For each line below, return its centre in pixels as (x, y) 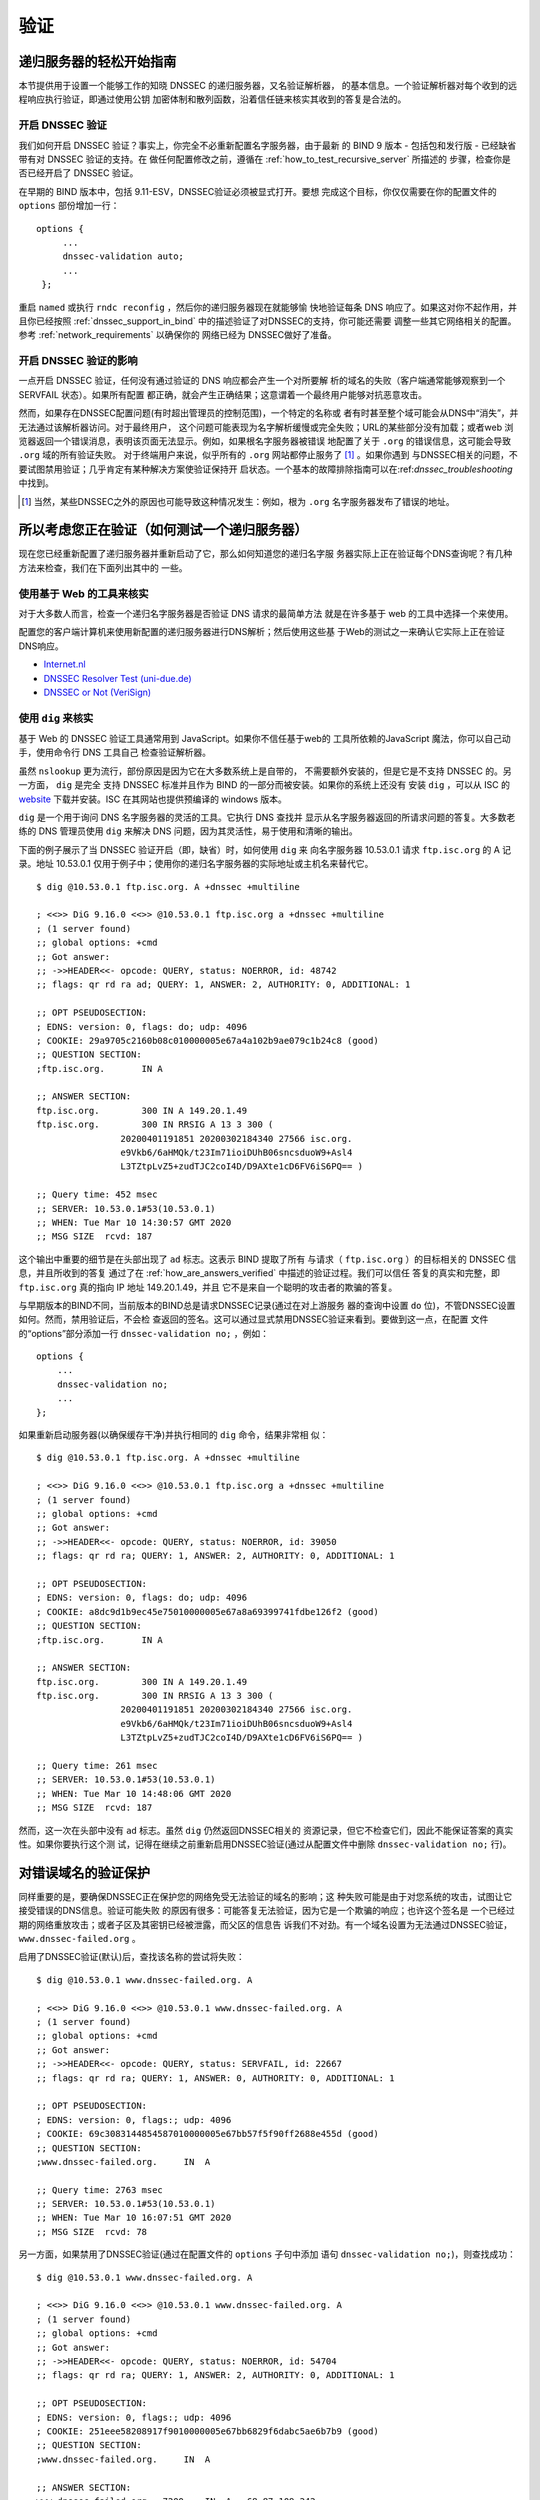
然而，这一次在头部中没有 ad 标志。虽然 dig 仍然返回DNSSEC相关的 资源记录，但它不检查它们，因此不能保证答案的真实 (266, 1830)
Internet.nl (64, 664)
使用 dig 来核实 (56, 718)
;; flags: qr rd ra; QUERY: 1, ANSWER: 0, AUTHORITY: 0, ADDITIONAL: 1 (215, 2078)
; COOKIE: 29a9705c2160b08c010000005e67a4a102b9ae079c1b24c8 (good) (207, 1040)
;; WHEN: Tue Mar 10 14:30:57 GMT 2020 (134, 1222)
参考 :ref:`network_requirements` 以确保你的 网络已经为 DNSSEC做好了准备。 (177, 335)
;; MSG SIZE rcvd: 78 (92, 2231)
